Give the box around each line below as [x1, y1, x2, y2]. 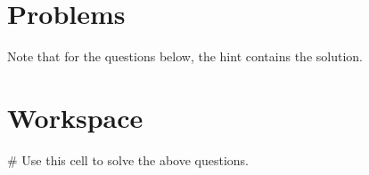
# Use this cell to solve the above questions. [7, 150, 249, 169]
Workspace [7, 99, 143, 135]
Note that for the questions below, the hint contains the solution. [7, 47, 363, 66]
